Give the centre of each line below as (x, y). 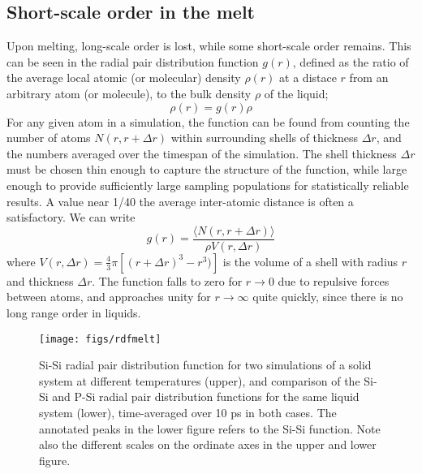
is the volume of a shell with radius (310, 261)
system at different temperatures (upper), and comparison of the (200, 380)
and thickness (40, 280)
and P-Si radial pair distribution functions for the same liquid (206, 396)
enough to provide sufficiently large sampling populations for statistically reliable (208, 185)
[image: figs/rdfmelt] (100, 339)
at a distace (308, 78)
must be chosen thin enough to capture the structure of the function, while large (207, 169)
